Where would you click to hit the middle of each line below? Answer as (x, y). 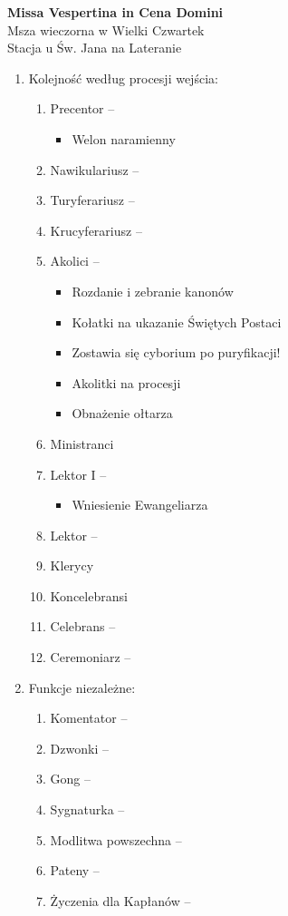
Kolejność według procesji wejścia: (123, 78)
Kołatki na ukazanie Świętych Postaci (177, 322)
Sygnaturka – (87, 809)
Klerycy (72, 565)
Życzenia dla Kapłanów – (120, 900)
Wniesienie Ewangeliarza (140, 505)
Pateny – (75, 870)
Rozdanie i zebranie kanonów (153, 291)
